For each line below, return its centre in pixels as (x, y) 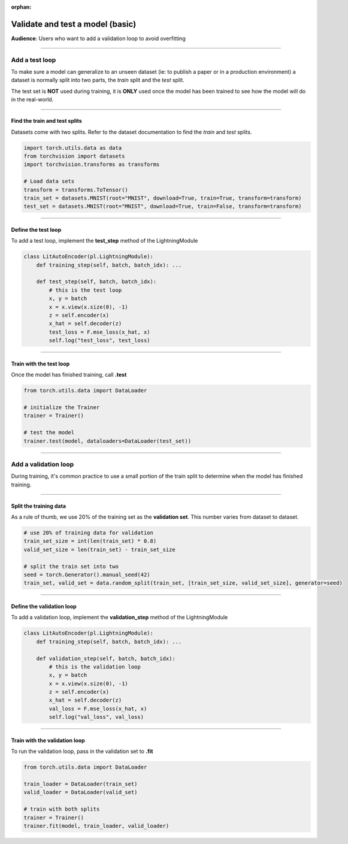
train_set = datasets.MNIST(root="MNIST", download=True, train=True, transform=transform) (163, 198)
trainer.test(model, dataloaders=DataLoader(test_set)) (108, 441)
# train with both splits (62, 809)
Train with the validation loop (48, 740)
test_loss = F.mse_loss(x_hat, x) (99, 332)
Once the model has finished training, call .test (69, 375)
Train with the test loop (40, 364)
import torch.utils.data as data (73, 148)
